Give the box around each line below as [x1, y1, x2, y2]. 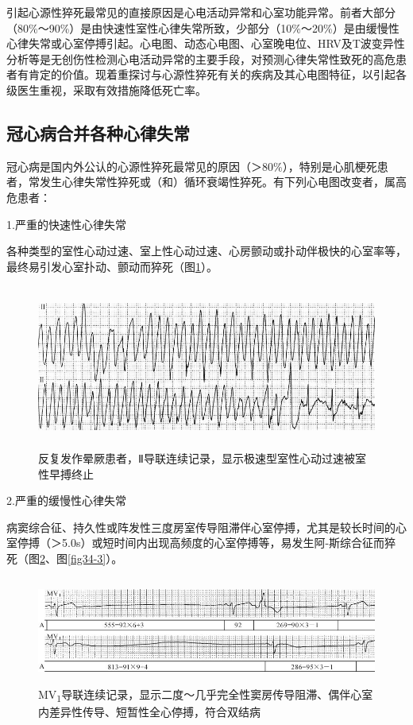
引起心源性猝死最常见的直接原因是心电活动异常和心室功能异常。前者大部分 [6, 4, 396, 20]
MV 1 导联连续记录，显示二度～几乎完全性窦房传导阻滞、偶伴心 [38, 686, 362, 704]
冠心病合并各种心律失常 [6, 120, 190, 145]
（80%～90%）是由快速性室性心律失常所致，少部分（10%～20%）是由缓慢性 [6, 19, 399, 36]
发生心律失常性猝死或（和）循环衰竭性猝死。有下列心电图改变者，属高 [39, 173, 407, 190]
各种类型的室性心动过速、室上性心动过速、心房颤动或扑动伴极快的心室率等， [6, 242, 407, 259]
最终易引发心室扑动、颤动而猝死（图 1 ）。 [6, 258, 218, 274]
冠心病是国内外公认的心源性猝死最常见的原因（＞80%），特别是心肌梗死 [6, 157, 377, 174]
